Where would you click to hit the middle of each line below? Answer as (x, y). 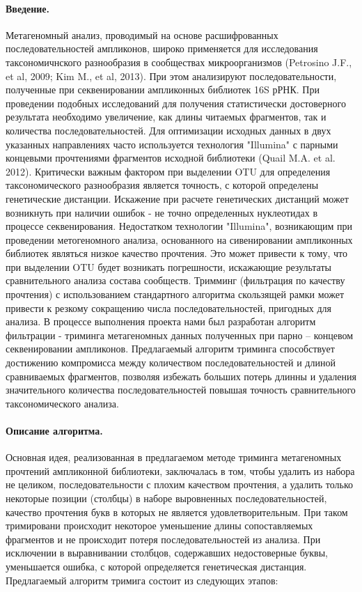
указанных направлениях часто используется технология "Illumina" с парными (172, 144)
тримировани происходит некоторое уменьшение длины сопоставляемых (159, 525)
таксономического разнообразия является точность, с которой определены (162, 185)
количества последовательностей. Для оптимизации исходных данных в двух (168, 130)
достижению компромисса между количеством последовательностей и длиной (171, 363)
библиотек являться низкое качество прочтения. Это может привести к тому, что (176, 253)
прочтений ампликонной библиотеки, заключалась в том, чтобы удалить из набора (180, 470)
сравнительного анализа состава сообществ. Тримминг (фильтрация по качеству (175, 280)
